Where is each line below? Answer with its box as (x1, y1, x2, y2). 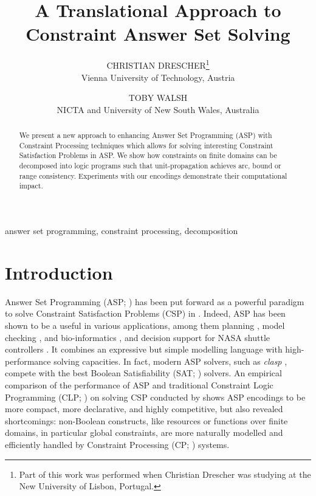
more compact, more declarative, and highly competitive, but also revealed (5, 402, 283, 415)
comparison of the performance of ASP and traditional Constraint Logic (5, 378, 273, 391)
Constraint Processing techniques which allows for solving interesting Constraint (19, 140, 273, 150)
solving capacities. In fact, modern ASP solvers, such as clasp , (53, 354, 287, 367)
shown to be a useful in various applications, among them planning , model (5, 319, 285, 331)
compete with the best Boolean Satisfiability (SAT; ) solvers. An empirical (5, 367, 282, 379)
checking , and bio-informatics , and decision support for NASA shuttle (5, 331, 270, 343)
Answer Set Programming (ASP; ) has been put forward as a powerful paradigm (5, 295, 304, 308)
